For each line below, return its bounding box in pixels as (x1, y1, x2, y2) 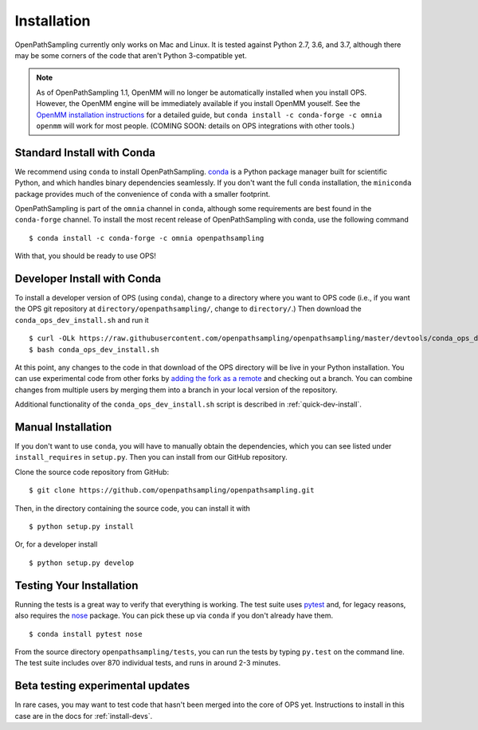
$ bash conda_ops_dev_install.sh (29, 345, 159, 354)
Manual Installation (14, 420, 112, 434)
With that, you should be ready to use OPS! (14, 251, 157, 261)
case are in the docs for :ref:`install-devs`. (14, 711, 153, 720)
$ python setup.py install (29, 522, 135, 532)
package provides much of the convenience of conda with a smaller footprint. (14, 189, 271, 198)
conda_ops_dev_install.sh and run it (14, 315, 149, 324)
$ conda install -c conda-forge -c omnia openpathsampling (29, 234, 264, 242)
